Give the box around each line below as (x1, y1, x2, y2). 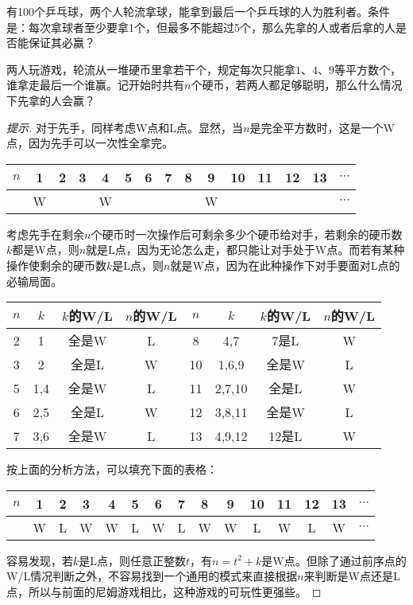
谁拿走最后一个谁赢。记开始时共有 (6, 76, 184, 93)
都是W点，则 (12, 241, 79, 258)
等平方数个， (334, 60, 401, 77)
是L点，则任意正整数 (79, 552, 187, 568)
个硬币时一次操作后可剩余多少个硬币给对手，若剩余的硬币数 (91, 225, 403, 242)
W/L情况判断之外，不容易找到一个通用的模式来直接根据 (6, 568, 298, 584)
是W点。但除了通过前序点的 (261, 552, 407, 568)
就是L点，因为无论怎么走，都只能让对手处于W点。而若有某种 (86, 241, 405, 258)
